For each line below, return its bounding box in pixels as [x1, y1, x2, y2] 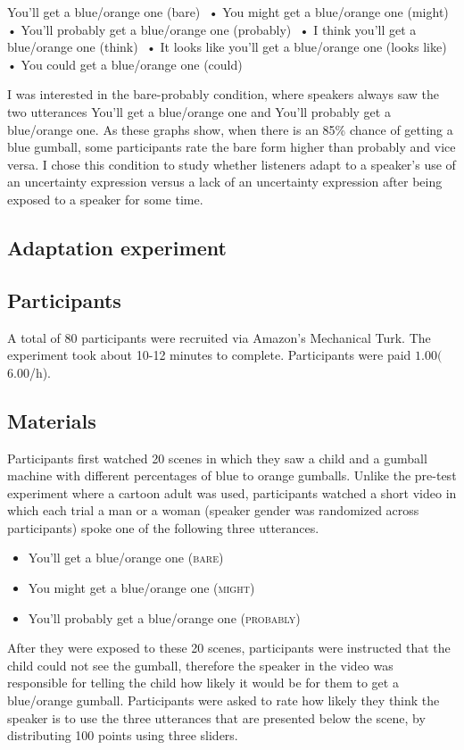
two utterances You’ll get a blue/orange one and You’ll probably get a [7, 102, 391, 121]
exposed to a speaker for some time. [7, 189, 203, 208]
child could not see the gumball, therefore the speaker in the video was [7, 655, 394, 674]
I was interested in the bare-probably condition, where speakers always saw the [7, 85, 440, 104]
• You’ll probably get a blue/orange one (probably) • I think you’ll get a [7, 20, 417, 38]
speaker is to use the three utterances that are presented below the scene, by [7, 708, 426, 727]
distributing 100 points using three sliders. [7, 726, 238, 745]
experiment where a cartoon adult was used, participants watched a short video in [7, 483, 457, 502]
